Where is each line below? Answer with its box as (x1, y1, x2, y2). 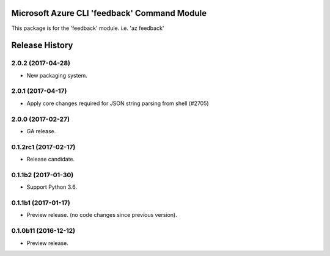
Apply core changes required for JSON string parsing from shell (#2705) (26, 100, 209, 107)
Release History (11, 40, 73, 51)
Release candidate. (26, 156, 75, 163)
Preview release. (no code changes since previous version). (26, 211, 177, 219)
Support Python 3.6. (26, 183, 78, 191)
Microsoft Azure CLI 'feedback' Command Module (11, 8, 207, 18)
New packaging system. (26, 71, 88, 79)
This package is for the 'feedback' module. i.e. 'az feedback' (11, 24, 164, 32)
